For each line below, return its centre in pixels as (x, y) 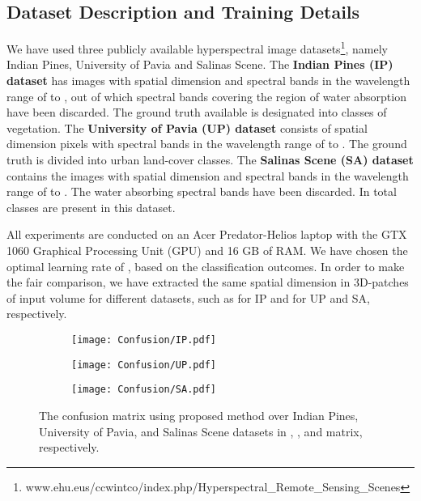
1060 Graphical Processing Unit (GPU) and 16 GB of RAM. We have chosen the (207, 250)
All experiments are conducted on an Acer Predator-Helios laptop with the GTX (207, 234)
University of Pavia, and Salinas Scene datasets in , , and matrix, (201, 431)
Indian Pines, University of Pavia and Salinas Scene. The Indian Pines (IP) (200, 64)
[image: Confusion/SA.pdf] (144, 390)
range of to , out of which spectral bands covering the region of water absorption (206, 96)
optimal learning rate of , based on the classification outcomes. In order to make (206, 266)
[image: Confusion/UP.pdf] (144, 365)
